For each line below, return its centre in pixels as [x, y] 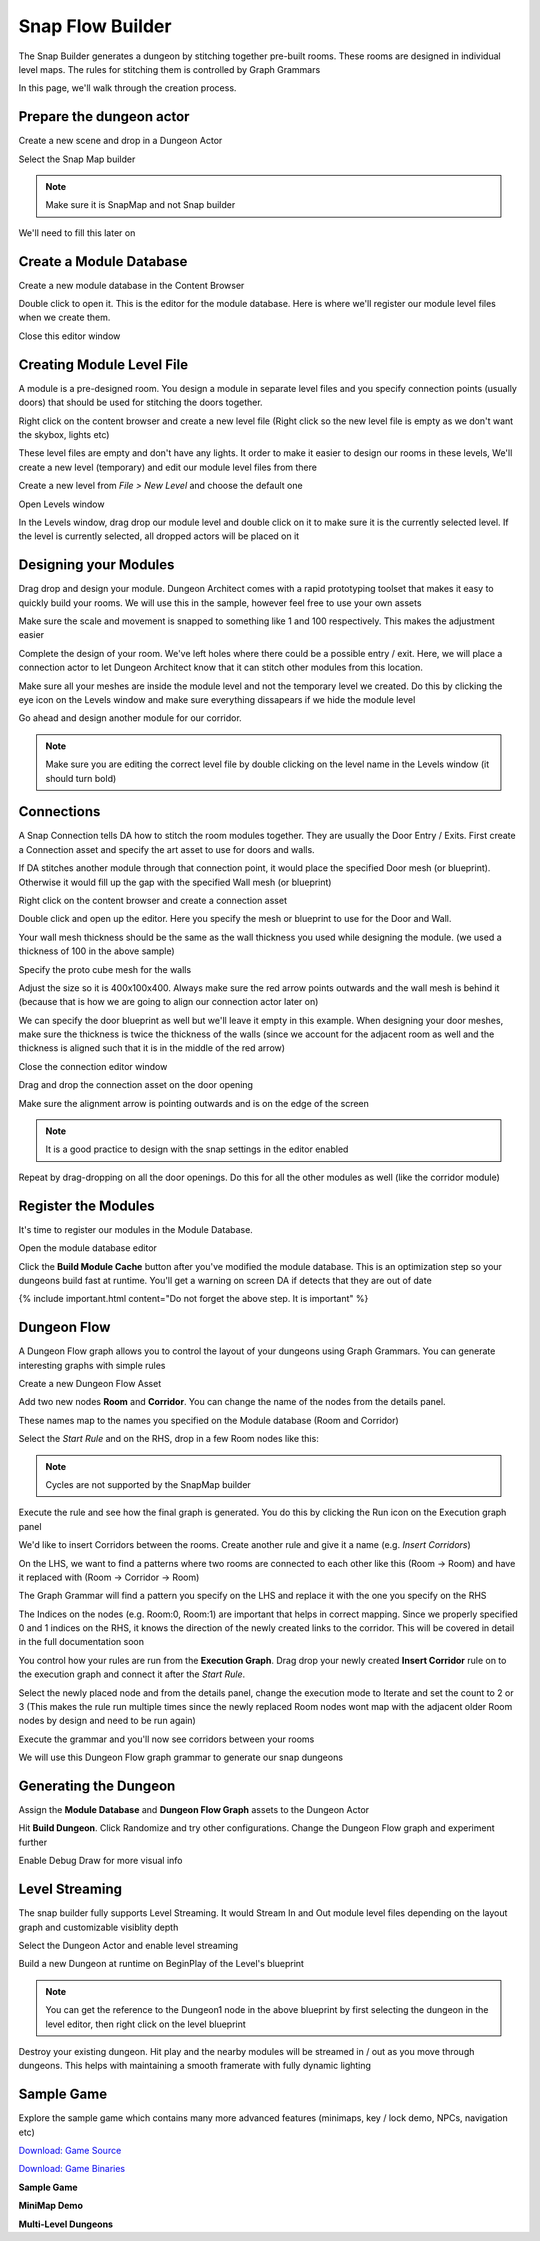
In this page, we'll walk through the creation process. [127, 88]
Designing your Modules [96, 565]
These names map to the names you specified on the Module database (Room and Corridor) [208, 1420]
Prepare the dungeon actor [104, 116]
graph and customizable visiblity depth [98, 1927]
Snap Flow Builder [95, 26]
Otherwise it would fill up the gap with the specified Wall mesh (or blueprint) [175, 882]
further [33, 1842]
